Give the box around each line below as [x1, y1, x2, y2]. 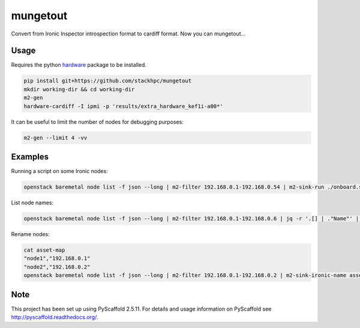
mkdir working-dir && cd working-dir [23, 86, 135, 93]
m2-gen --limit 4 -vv [23, 134, 88, 141]
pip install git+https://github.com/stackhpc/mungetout [23, 77, 192, 84]
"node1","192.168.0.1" [23, 255, 91, 262]
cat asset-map [23, 247, 65, 254]
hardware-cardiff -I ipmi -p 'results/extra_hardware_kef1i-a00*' [23, 103, 223, 109]
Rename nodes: [11, 231, 50, 238]
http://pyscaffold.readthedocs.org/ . [11, 314, 98, 321]
